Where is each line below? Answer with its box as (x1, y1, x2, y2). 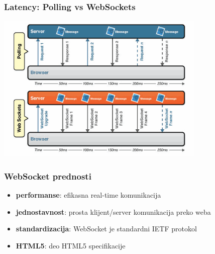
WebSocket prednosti (4, 170, 91, 182)
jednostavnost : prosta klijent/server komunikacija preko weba (16, 206, 211, 217)
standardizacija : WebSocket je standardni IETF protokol (16, 223, 197, 234)
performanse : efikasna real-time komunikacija (16, 189, 161, 200)
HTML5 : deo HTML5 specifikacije (16, 240, 126, 250)
